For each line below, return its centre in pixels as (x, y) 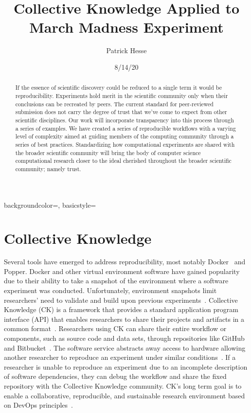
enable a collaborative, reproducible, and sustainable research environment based (125, 395)
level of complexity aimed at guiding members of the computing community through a (125, 136)
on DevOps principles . (38, 405)
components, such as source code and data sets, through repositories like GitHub (124, 338)
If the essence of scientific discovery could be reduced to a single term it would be (118, 88)
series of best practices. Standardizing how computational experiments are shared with (125, 144)
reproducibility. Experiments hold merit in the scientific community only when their (122, 95)
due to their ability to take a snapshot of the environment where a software (116, 281)
